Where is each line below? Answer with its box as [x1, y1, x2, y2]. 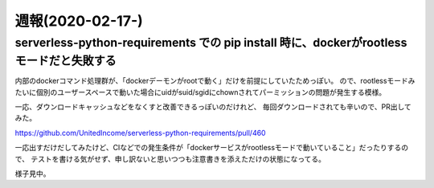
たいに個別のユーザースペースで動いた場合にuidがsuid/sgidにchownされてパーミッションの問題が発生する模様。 [14, 87, 386, 96]
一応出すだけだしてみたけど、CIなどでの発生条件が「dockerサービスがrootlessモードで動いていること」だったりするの [14, 143, 409, 153]
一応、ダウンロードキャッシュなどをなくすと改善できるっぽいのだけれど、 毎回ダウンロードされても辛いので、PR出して [14, 102, 411, 112]
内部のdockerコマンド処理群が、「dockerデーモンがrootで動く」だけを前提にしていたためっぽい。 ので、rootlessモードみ [14, 76, 416, 86]
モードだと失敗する [14, 53, 117, 68]
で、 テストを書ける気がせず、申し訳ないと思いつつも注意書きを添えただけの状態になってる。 [14, 153, 325, 164]
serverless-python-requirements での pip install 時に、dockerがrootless [14, 35, 407, 50]
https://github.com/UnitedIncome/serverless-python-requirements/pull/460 [14, 128, 266, 137]
